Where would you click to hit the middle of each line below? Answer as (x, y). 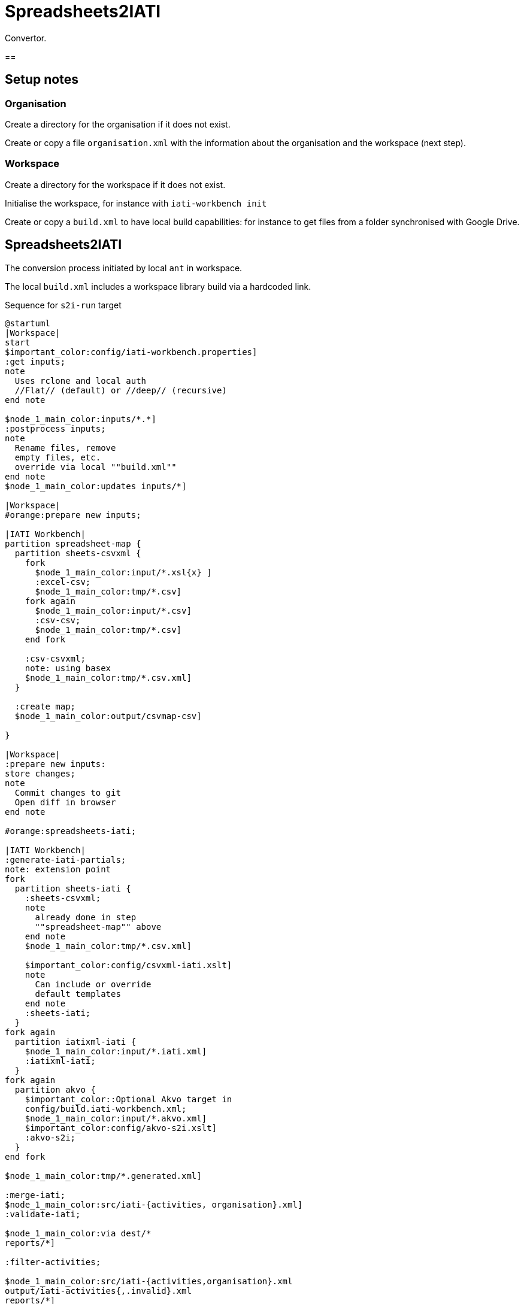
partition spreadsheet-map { (73, 543)
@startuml (28, 323)
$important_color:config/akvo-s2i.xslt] (121, 1128)
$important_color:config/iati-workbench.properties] (131, 352)
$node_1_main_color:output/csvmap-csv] (108, 716)
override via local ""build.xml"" (96, 467)
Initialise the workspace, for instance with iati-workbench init (136, 203)
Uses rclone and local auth (81, 380)
